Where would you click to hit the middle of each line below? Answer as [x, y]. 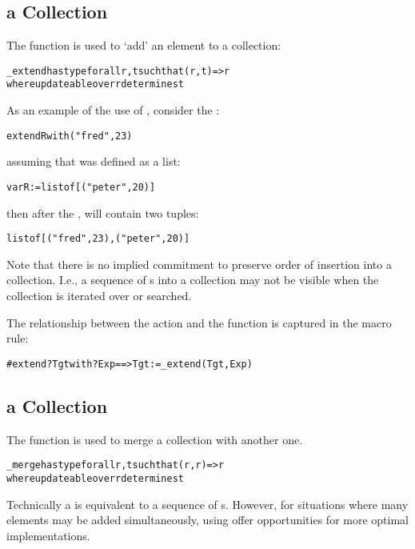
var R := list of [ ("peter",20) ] [81, 187]
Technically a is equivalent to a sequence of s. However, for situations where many [207, 504]
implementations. [48, 535]
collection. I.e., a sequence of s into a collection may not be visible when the [193, 280]
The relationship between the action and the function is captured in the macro [199, 322]
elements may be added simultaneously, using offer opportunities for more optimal [207, 520]
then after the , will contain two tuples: [103, 212]
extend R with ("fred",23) [70, 136]
